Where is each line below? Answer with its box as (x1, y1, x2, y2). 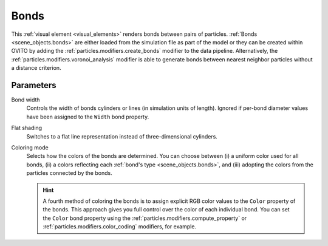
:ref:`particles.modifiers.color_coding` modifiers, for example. (43, 223, 197, 230)
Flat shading (11, 125, 43, 132)
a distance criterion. (11, 64, 61, 72)
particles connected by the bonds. (26, 169, 112, 177)
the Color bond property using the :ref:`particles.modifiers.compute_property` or (43, 214, 247, 222)
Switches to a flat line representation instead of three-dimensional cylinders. (26, 132, 218, 140)
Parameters (11, 80, 56, 91)
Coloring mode (11, 143, 49, 151)
